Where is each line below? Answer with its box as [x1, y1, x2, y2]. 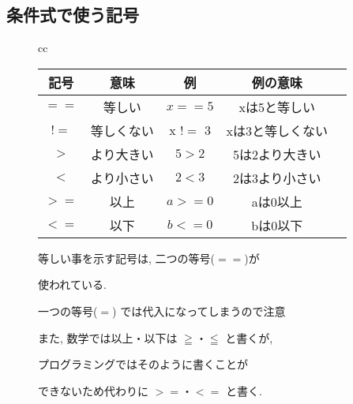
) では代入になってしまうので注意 [112, 302, 286, 319]
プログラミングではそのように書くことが [38, 356, 248, 372]
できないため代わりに [38, 382, 148, 398]
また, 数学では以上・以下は [38, 329, 178, 346]
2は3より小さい [232, 168, 321, 187]
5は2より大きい [232, 144, 321, 163]
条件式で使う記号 [6, 2, 139, 27]
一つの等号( [38, 302, 98, 319]
